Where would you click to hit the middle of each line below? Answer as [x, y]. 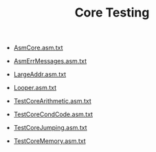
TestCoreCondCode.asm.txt [53, 114]
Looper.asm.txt [35, 88]
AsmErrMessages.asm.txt [50, 61]
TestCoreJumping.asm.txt [50, 128]
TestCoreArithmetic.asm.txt [52, 101]
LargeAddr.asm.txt [40, 74]
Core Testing [112, 13]
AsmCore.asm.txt [38, 48]
